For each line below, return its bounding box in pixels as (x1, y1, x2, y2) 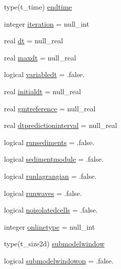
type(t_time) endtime (4, 2, 72, 12)
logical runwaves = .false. (4, 187, 82, 198)
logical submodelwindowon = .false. (4, 255, 114, 265)
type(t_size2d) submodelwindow (4, 238, 105, 249)
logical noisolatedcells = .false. (4, 205, 98, 215)
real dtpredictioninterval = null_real (4, 120, 117, 130)
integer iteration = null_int (4, 18, 89, 29)
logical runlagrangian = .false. (4, 170, 97, 181)
